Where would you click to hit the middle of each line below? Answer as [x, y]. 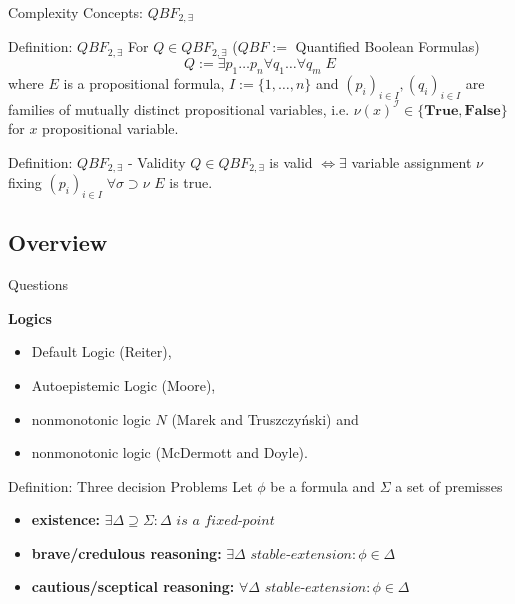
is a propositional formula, [144, 82]
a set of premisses [449, 485]
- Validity [156, 161]
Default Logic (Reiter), [101, 351]
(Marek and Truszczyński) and [265, 418]
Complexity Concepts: [76, 12]
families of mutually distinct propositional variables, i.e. [179, 108]
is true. [191, 182]
